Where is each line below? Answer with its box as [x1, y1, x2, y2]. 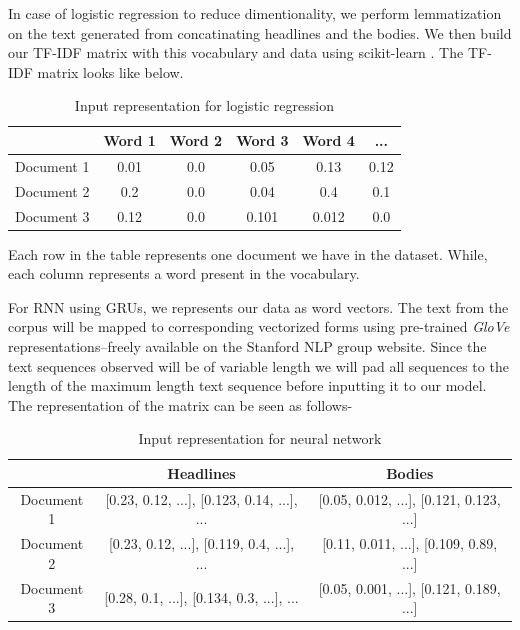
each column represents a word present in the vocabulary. [8, 263, 360, 284]
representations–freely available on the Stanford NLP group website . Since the [8, 335, 487, 356]
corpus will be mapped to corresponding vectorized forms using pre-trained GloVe [8, 316, 510, 337]
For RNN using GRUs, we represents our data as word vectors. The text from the [8, 296, 509, 317]
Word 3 [236, 129, 289, 150]
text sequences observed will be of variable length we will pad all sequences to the [8, 355, 509, 376]
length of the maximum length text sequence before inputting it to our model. [8, 375, 487, 396]
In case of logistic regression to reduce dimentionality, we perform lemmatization [8, 3, 502, 23]
